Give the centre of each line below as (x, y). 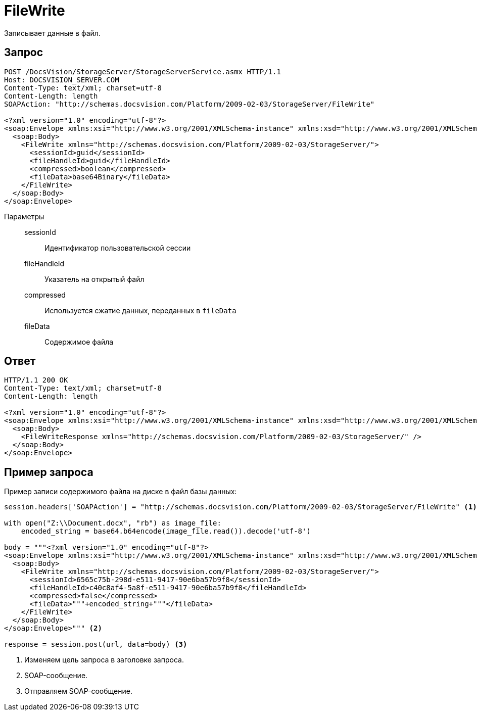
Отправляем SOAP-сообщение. (78, 691)
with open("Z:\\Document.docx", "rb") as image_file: (113, 523)
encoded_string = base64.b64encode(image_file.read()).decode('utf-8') (166, 531)
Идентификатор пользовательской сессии (118, 248)
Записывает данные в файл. (52, 33)
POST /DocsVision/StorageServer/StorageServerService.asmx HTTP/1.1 (142, 71)
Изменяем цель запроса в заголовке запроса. (104, 660)
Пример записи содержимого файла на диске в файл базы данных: (121, 492)
